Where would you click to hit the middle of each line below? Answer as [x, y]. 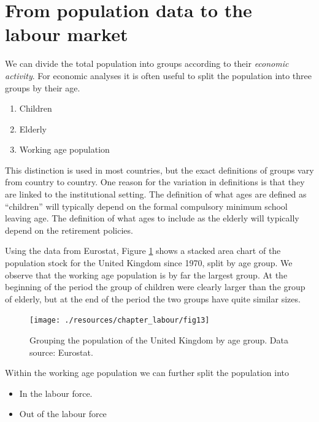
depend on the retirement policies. [69, 230]
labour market [67, 34]
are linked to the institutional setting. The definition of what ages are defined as [156, 194]
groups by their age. [43, 87]
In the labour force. [56, 393]
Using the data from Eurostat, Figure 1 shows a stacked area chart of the [143, 251]
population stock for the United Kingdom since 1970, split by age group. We [149, 263]
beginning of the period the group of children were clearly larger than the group [155, 287]
